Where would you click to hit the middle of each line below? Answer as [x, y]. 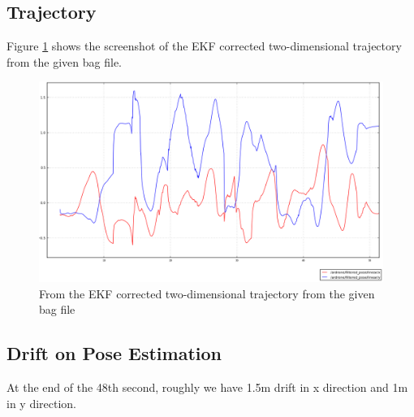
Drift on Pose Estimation [114, 353]
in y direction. [42, 403]
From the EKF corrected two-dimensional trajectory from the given [207, 293]
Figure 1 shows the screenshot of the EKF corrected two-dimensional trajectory [204, 46]
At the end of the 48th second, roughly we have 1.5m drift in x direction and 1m [207, 387]
